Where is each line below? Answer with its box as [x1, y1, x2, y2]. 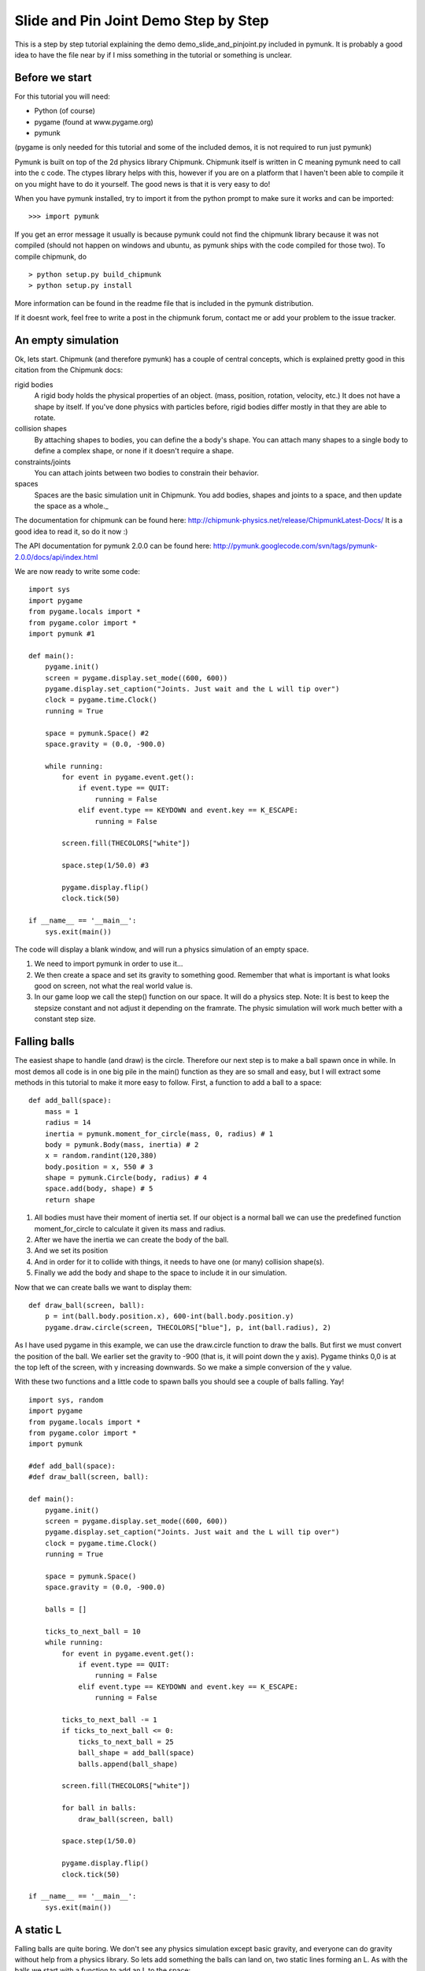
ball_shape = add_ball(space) [78, 1749, 195, 1757]
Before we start [14, 71, 92, 84]
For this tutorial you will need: [14, 91, 110, 101]
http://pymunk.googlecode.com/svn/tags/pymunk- [213, 541, 378, 551]
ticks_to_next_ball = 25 [78, 1737, 175, 1746]
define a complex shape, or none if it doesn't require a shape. [34, 446, 234, 456]
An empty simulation [14, 333, 120, 347]
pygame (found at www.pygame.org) [34, 117, 153, 126]
